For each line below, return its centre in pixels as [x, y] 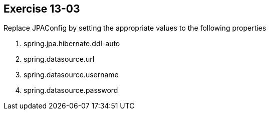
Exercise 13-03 [42, 9]
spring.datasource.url [59, 59]
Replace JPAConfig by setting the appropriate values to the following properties [135, 28]
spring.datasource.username [71, 75]
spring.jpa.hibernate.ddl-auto [72, 44]
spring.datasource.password [71, 90]
